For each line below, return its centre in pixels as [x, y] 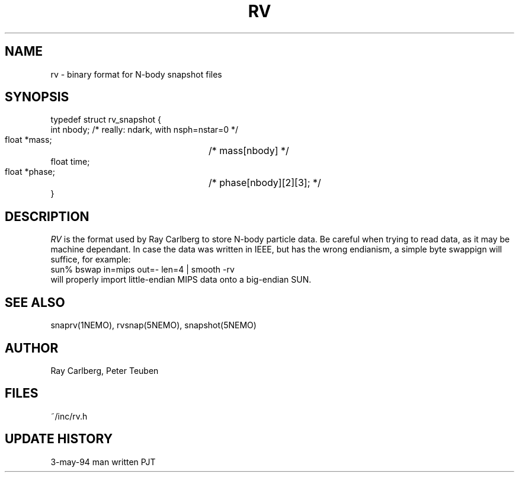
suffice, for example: [91, 260]
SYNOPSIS [37, 97]
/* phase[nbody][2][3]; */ [265, 183]
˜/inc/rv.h [69, 416]
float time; [70, 162]
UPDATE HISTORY [59, 439]
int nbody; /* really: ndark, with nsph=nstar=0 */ [145, 130]
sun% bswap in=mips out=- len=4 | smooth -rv [142, 270]
